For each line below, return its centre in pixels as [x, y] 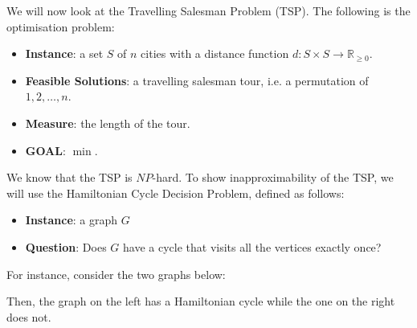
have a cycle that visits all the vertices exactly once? [252, 246]
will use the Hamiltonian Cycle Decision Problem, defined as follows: [176, 193]
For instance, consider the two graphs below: [116, 274]
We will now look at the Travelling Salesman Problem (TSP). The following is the [208, 10]
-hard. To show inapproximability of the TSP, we [273, 177]
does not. [29, 316]
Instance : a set [64, 53]
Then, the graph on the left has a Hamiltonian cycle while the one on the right [201, 301]
